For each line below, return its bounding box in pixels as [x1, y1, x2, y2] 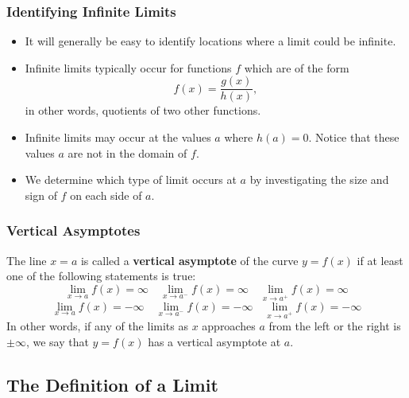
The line [6, 252, 47, 268]
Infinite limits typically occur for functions [25, 59, 232, 76]
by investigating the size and [249, 171, 389, 188]
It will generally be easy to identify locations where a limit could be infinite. [25, 33, 396, 49]
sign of [25, 186, 57, 203]
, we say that [25, 333, 89, 349]
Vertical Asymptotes [6, 220, 141, 240]
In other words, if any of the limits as [6, 318, 188, 334]
